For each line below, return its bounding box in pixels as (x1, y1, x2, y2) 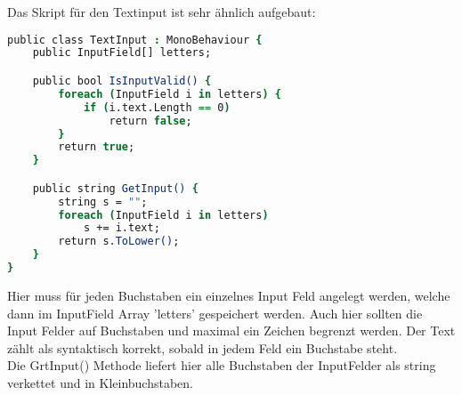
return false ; (109, 114, 192, 127)
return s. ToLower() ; (58, 235, 180, 248)
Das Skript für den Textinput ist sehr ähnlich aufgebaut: (7, 3, 316, 20)
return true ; (58, 141, 135, 154)
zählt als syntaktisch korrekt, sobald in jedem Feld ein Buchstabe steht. (7, 338, 398, 357)
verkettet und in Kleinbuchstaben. (7, 373, 193, 391)
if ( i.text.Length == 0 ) (83, 101, 231, 114)
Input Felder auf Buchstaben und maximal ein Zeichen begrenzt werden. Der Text (7, 321, 456, 340)
